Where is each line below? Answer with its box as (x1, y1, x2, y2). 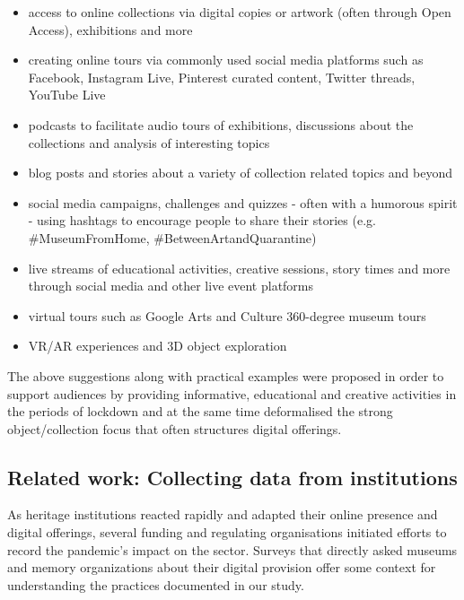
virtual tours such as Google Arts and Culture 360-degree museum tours (28, 306, 426, 325)
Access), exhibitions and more (28, 20, 193, 39)
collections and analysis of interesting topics (28, 133, 270, 152)
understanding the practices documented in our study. (7, 575, 304, 594)
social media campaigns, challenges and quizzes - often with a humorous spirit (28, 193, 458, 212)
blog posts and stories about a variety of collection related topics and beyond (28, 163, 453, 182)
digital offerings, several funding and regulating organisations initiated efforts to (7, 523, 447, 542)
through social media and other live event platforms (28, 276, 314, 295)
